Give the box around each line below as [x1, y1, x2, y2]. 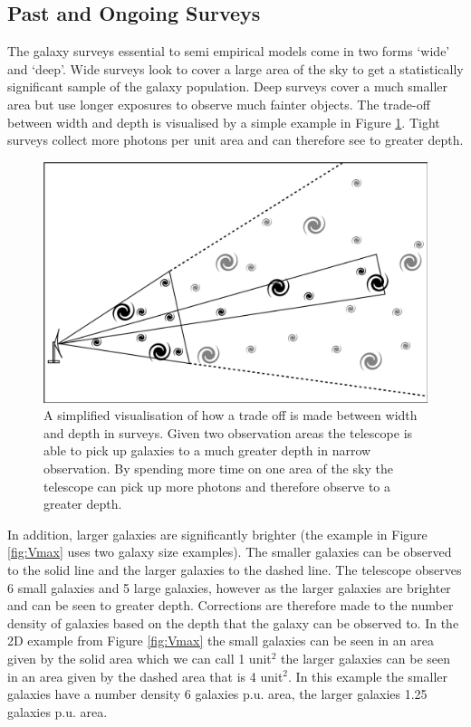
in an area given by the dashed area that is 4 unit [7, 666, 284, 685]
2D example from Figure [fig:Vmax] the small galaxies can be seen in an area [7, 631, 434, 650]
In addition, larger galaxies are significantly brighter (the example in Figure [7, 524, 428, 543]
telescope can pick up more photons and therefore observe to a [43, 476, 391, 495]
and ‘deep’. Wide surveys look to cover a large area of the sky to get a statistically [7, 59, 464, 78]
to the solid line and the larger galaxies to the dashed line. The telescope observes [7, 560, 462, 579]
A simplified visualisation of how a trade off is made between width [43, 406, 418, 425]
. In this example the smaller [288, 666, 447, 685]
